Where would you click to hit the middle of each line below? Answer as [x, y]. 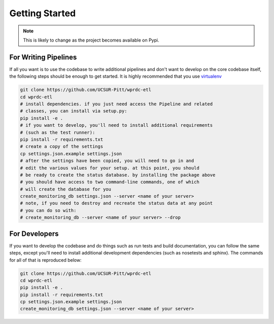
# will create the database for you [66, 189]
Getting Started [43, 13]
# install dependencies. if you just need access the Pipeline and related [116, 104]
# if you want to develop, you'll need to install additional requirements [116, 125]
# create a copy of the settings [62, 147]
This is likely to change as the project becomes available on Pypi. [91, 40]
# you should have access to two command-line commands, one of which [110, 182]
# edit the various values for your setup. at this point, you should [110, 168]
